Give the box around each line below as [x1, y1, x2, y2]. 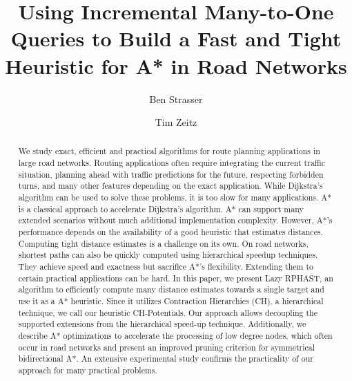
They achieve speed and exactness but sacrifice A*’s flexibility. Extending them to [18, 261, 314, 272]
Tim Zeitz [155, 115, 197, 129]
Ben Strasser [149, 91, 203, 106]
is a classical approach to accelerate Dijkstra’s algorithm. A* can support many [18, 203, 304, 214]
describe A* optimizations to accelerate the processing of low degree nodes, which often [18, 329, 333, 341]
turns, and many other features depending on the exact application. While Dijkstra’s [18, 180, 323, 192]
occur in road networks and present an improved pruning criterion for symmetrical [18, 341, 315, 353]
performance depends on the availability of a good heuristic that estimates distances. [18, 226, 323, 238]
